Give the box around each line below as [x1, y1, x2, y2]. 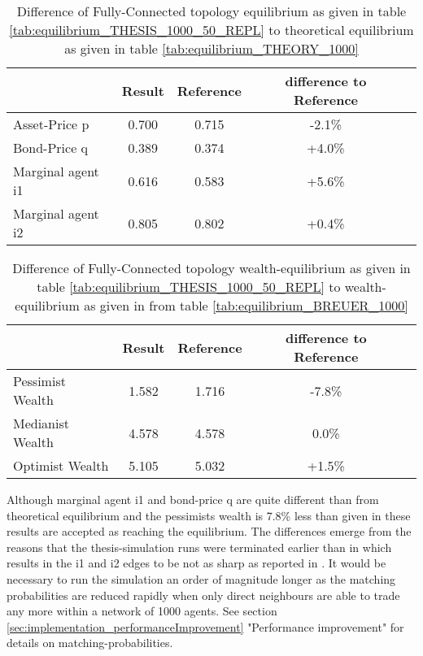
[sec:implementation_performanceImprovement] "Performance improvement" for [7, 618, 404, 635]
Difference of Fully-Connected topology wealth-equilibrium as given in [12, 258, 411, 277]
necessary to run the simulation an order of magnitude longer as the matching [7, 570, 396, 587]
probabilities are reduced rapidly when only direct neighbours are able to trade [7, 586, 400, 603]
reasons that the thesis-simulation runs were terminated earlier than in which [7, 538, 392, 555]
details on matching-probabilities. [7, 634, 173, 651]
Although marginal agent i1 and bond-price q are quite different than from [7, 491, 379, 507]
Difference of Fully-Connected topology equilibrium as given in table [16, 2, 407, 20]
